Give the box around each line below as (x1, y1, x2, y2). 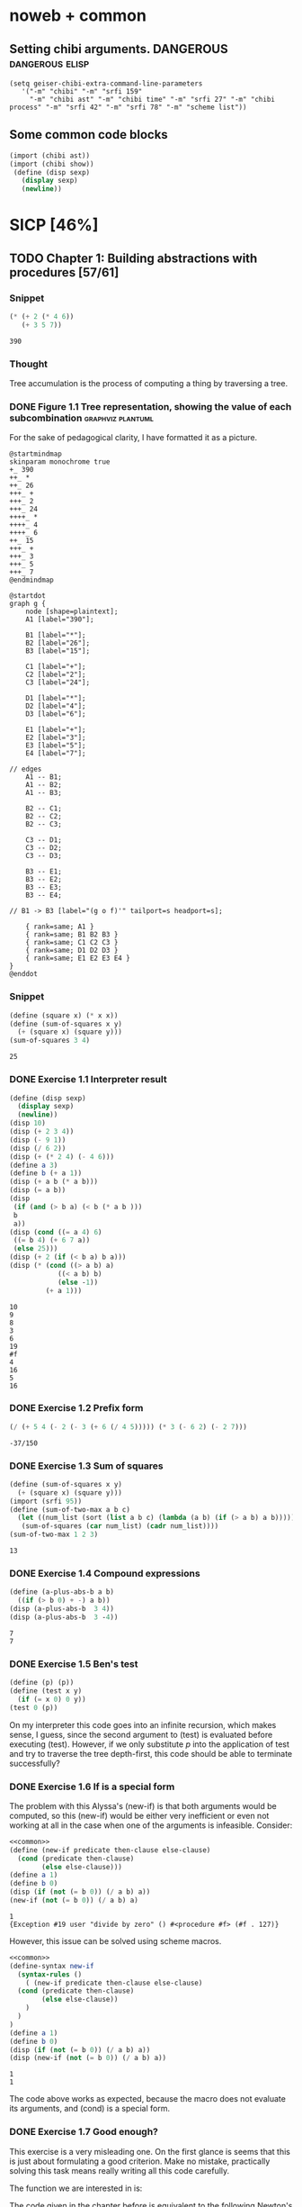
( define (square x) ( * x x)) (9, 1010, 119, 1020)
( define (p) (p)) (9, 1678, 75, 1687)
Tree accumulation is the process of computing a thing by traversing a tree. (9, 378, 289, 389)
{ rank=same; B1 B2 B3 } (25, 930, 119, 939)
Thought (9, 357, 48, 370)
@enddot (9, 970, 39, 979)
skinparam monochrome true (9, 457, 111, 466)
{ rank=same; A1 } (25, 922, 94, 932)
